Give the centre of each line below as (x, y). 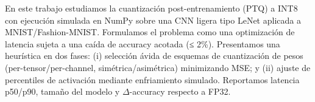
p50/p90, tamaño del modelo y (62, 91)
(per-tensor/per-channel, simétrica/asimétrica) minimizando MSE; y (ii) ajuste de (158, 67)
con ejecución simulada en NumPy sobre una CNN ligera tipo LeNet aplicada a (153, 20)
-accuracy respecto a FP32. (180, 91)
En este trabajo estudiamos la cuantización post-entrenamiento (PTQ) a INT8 (151, 8)
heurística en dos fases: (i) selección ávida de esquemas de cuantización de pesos (154, 56)
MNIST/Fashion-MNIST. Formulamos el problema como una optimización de (150, 32)
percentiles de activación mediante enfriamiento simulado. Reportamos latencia (152, 79)
